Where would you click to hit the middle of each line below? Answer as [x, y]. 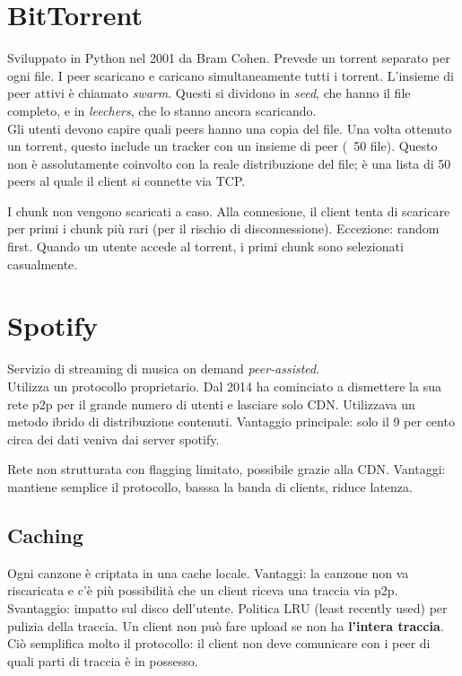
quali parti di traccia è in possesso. [103, 660]
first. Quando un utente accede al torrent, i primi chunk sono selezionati [205, 246]
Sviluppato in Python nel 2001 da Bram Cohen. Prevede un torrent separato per [229, 58]
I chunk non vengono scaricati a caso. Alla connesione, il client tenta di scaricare [229, 211]
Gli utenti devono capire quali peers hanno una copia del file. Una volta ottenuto [230, 128]
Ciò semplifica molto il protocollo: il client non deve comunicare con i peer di [219, 643]
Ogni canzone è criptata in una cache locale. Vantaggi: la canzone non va [208, 572]
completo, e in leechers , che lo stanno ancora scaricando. [162, 110]
